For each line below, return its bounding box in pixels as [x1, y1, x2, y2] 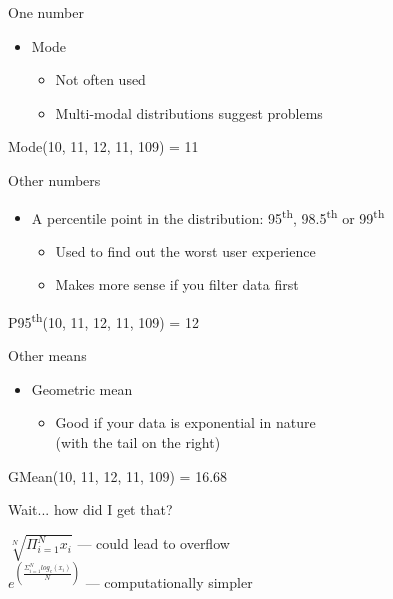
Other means [8, 345, 87, 366]
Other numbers [8, 169, 101, 190]
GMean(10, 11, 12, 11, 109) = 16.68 [8, 465, 228, 486]
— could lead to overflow [77, 533, 230, 554]
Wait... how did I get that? [8, 499, 173, 520]
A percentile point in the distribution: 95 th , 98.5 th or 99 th [31, 204, 385, 228]
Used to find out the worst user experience [55, 240, 316, 261]
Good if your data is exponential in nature [55, 412, 316, 433]
